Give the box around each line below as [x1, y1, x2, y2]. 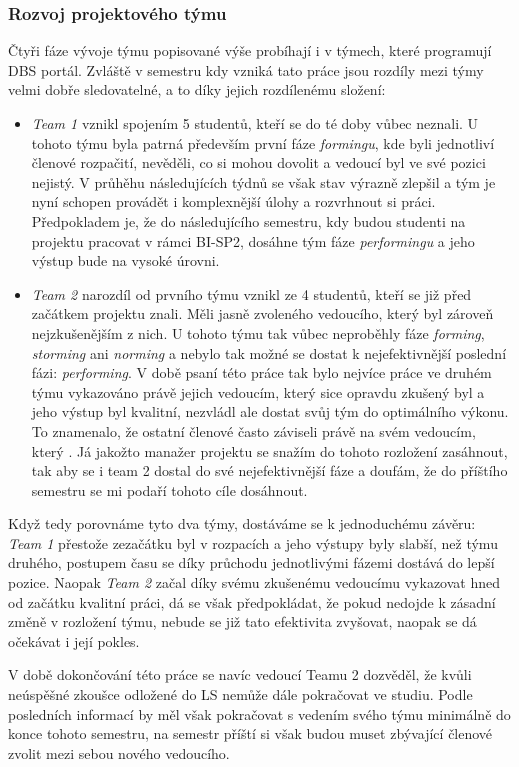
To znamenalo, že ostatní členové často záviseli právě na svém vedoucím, [31, 420, 476, 441]
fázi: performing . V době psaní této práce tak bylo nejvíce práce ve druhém [31, 362, 492, 383]
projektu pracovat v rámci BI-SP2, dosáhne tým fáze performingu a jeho [31, 230, 475, 251]
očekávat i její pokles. [8, 630, 140, 651]
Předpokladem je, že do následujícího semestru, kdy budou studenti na [31, 210, 466, 231]
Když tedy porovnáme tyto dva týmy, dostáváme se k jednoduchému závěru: [8, 513, 476, 534]
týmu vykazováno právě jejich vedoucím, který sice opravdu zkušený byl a [31, 381, 485, 402]
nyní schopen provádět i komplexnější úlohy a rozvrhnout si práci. [31, 191, 436, 212]
